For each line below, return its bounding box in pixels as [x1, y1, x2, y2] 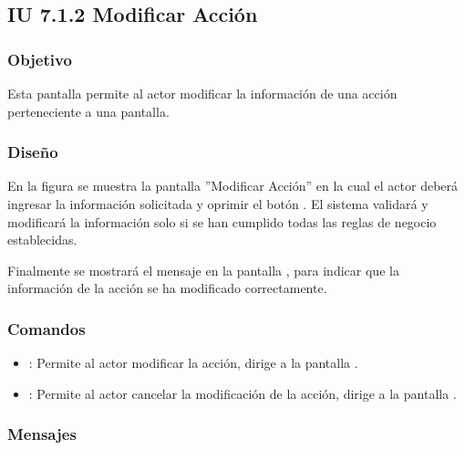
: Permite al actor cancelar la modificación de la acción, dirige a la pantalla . [28, 383, 457, 403]
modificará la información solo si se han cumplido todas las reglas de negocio [7, 212, 437, 231]
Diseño [7, 141, 58, 163]
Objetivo [7, 47, 72, 70]
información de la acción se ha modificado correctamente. [7, 278, 327, 298]
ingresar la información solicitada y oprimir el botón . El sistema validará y [7, 194, 429, 213]
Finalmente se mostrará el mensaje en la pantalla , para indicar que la [7, 260, 399, 279]
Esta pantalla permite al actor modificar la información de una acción [7, 84, 398, 102]
